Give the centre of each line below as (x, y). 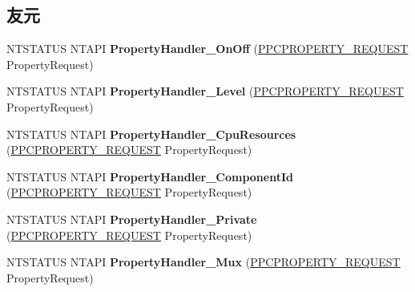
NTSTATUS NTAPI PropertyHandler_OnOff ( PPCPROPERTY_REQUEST (207, 49)
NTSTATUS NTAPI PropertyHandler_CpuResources (151, 134)
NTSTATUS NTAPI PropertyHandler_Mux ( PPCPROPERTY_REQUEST (203, 262)
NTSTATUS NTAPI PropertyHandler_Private (132, 219)
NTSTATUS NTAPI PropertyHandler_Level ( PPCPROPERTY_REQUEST (205, 91)
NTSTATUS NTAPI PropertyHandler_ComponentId (150, 176)
